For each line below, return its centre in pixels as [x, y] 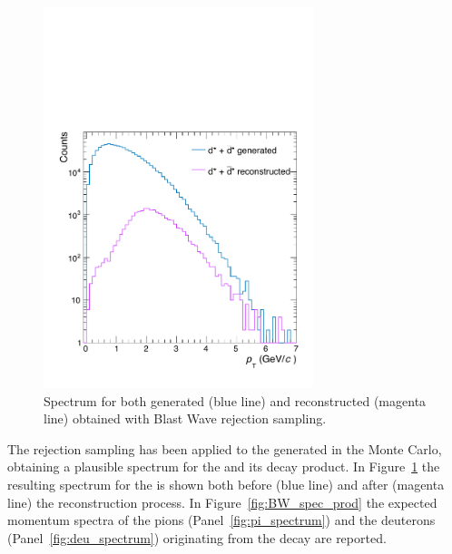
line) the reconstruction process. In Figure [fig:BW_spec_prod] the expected [222, 502]
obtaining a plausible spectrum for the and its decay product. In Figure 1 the [224, 467]
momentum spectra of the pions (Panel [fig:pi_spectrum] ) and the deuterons [221, 520]
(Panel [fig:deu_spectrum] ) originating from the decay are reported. [197, 537]
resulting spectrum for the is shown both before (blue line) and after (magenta [226, 484]
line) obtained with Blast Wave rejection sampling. [185, 418]
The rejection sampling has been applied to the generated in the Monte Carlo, [225, 448]
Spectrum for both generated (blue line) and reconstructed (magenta [235, 400]
